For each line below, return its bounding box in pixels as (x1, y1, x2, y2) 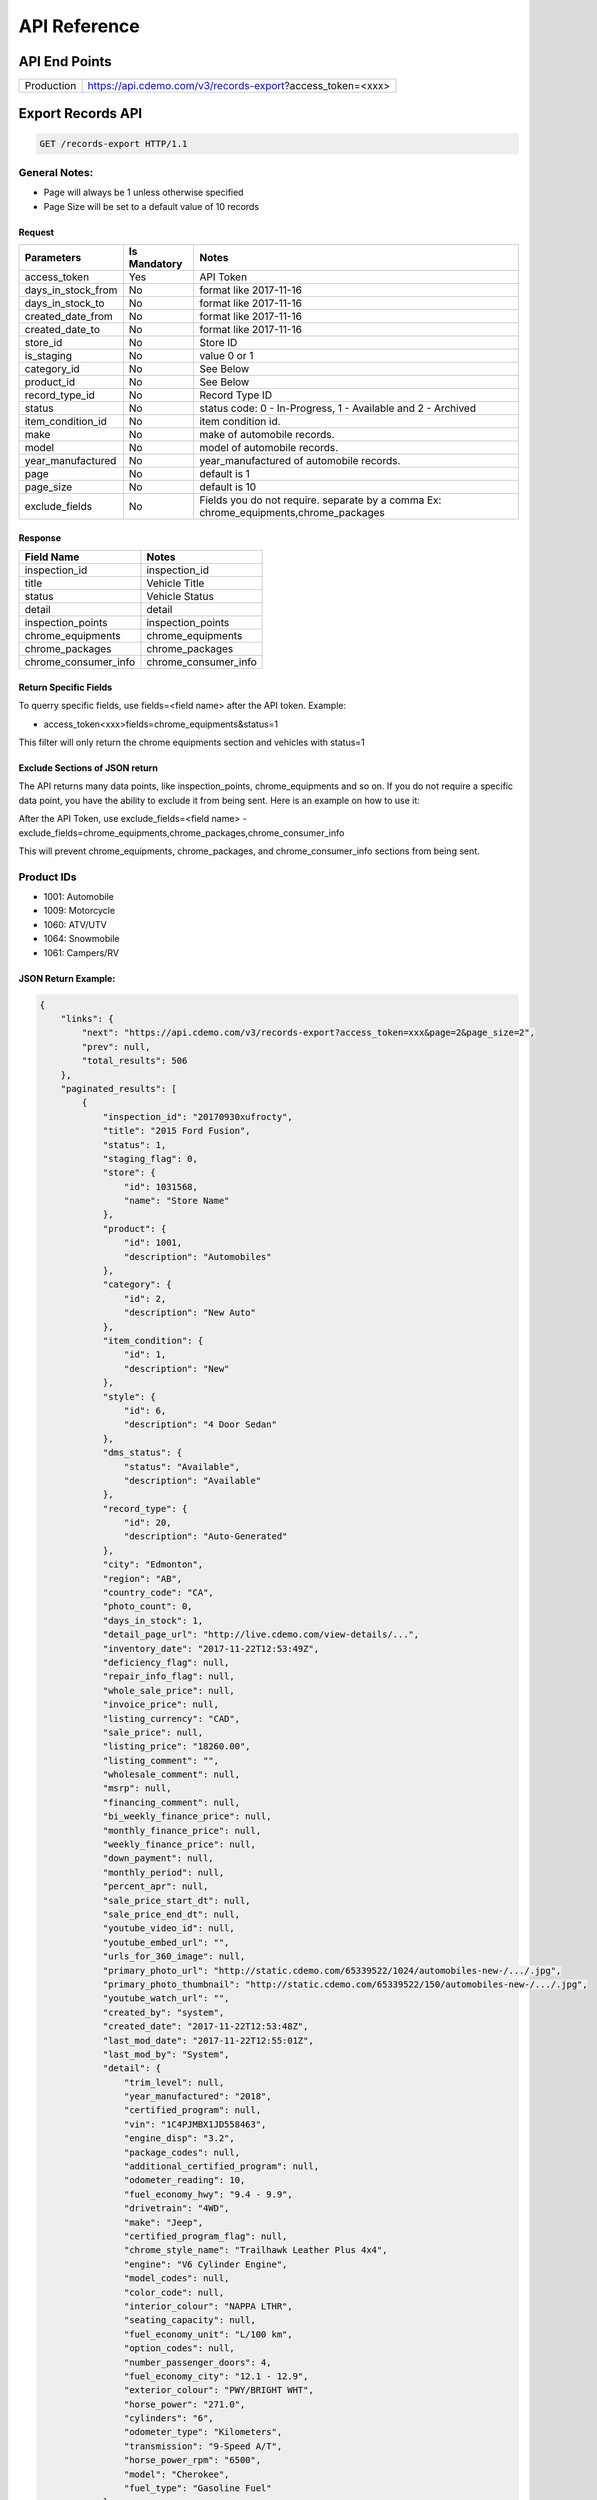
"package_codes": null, (123, 2146, 240, 2158)
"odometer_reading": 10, (123, 2175, 246, 2186)
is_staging (24, 349, 73, 363)
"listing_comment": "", (102, 1755, 220, 1766)
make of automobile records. (199, 428, 335, 442)
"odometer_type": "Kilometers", (123, 2426, 283, 2438)
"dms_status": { (102, 1447, 183, 1459)
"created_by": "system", (102, 2006, 225, 2018)
